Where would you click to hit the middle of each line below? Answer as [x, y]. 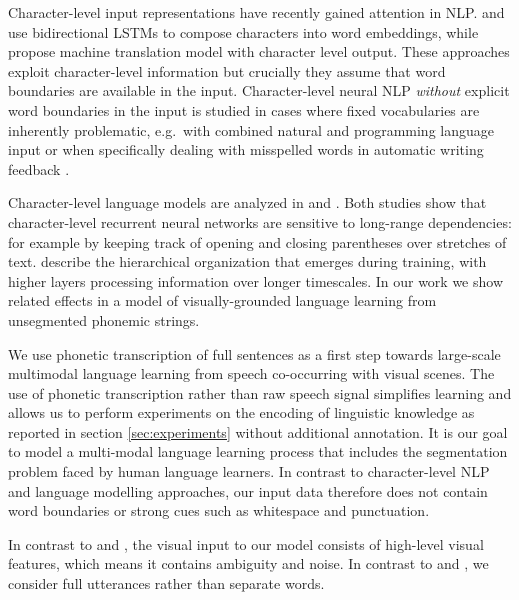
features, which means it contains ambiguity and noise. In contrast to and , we [248, 563]
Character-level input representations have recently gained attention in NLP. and [256, 12]
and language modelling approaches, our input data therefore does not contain [248, 490]
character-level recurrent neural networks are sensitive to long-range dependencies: [260, 221]
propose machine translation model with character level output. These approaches [259, 51]
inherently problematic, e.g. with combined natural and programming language [251, 129]
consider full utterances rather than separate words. [166, 583]
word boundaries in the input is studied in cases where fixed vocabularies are [244, 109]
